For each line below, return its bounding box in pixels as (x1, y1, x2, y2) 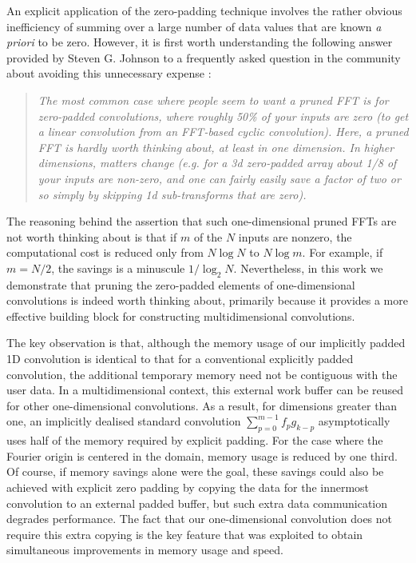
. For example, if (302, 244, 383, 261)
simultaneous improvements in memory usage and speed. (6, 541, 283, 558)
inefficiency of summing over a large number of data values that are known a (6, 18, 382, 34)
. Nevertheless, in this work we (233, 259, 383, 276)
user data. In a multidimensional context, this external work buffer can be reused (6, 381, 404, 398)
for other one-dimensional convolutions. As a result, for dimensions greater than (6, 397, 398, 413)
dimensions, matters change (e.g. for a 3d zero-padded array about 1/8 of (38, 154, 397, 171)
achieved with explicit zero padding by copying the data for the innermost (6, 479, 370, 496)
